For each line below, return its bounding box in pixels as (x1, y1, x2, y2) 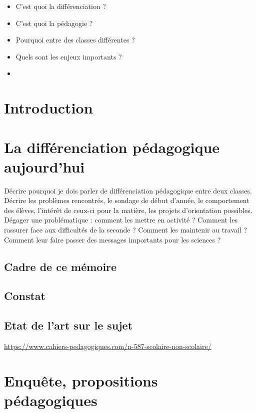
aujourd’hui (4, 156, 85, 176)
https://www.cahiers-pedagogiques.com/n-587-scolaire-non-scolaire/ (4, 340, 211, 351)
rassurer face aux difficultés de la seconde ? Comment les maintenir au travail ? (4, 224, 247, 235)
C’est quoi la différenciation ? (15, 1, 106, 11)
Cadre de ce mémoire (4, 258, 117, 274)
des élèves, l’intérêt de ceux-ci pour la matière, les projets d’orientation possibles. (4, 204, 252, 215)
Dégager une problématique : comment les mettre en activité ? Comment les (4, 214, 238, 225)
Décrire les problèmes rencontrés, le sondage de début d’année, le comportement (4, 195, 249, 205)
